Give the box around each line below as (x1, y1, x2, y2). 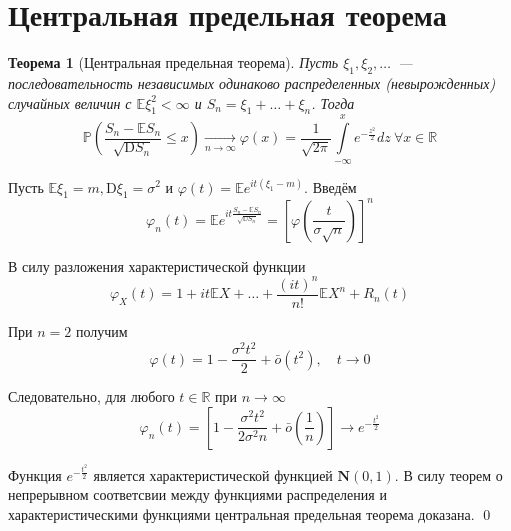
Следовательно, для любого (8, 386, 175, 407)
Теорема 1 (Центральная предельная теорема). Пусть (8, 52, 339, 73)
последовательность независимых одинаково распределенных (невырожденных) (8, 72, 496, 93)
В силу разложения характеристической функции (8, 255, 306, 276)
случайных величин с (8, 92, 132, 113)
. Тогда (311, 92, 355, 113)
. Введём (304, 176, 357, 197)
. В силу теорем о (394, 464, 503, 485)
